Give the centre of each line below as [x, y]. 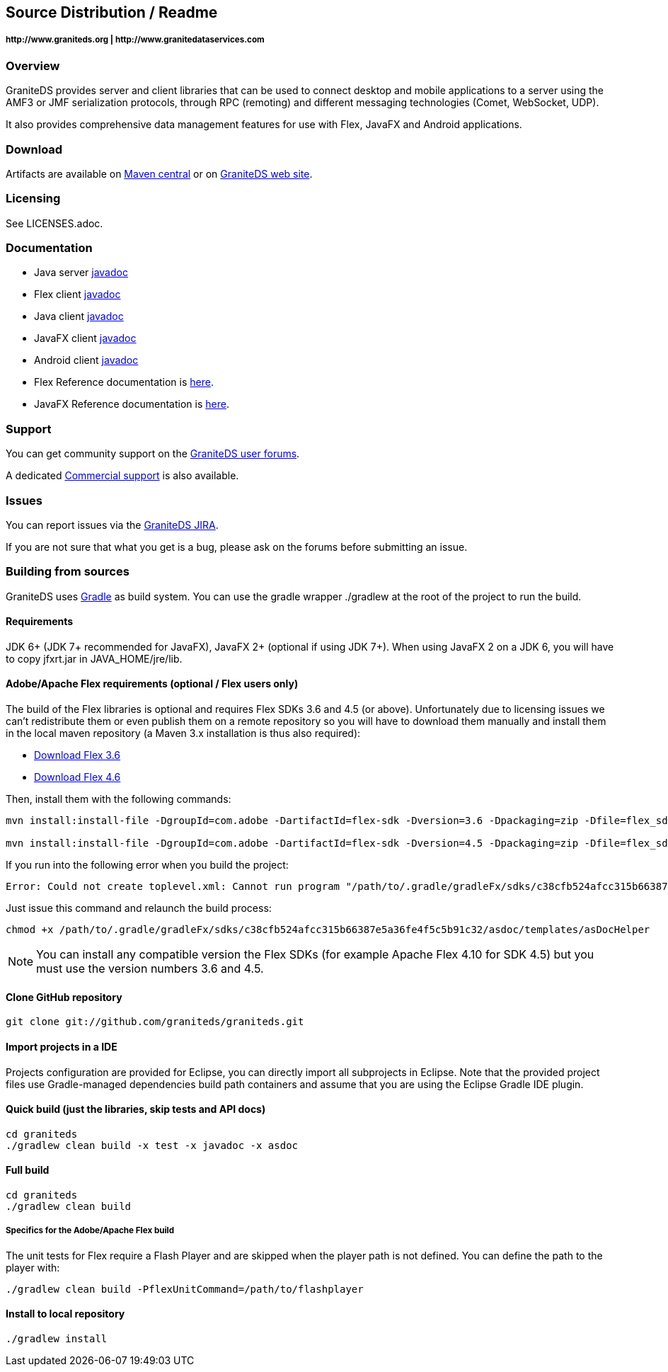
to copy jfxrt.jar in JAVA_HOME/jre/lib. [94, 658]
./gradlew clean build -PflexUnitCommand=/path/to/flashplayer [185, 1289]
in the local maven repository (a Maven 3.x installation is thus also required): [183, 733]
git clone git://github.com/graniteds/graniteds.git [155, 1022]
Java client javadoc [79, 316]
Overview [33, 65]
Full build [28, 1170]
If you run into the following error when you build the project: [147, 865]
